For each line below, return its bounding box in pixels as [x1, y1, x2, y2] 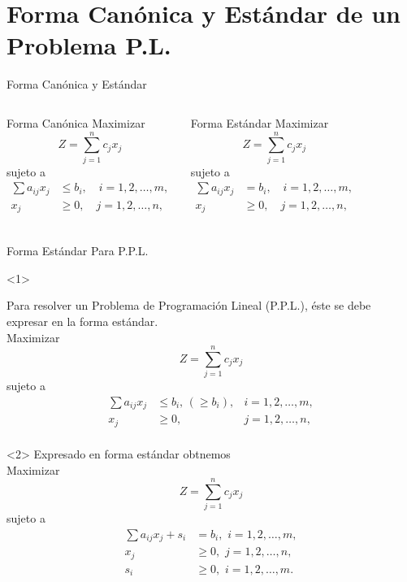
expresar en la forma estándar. [6, 313, 158, 329]
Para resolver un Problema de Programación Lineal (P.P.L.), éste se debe [6, 297, 371, 314]
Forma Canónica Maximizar [6, 114, 145, 131]
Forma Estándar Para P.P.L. [6, 242, 149, 259]
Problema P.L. [6, 28, 171, 62]
